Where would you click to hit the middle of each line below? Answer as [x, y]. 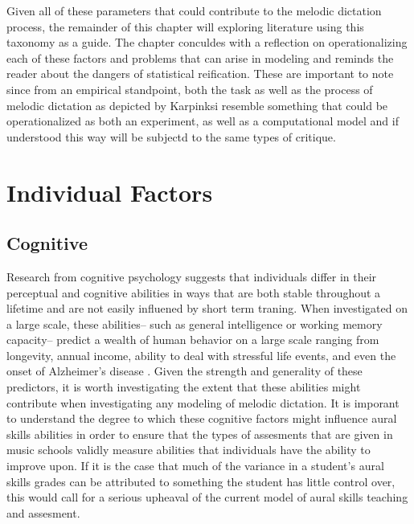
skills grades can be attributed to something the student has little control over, [201, 481]
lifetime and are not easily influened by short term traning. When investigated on [207, 308]
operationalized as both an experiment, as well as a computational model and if [203, 121]
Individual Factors [110, 192]
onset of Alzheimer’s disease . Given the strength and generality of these [184, 371]
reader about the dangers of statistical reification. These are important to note [200, 74]
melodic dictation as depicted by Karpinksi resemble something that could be [197, 105]
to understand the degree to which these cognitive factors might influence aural [202, 418]
